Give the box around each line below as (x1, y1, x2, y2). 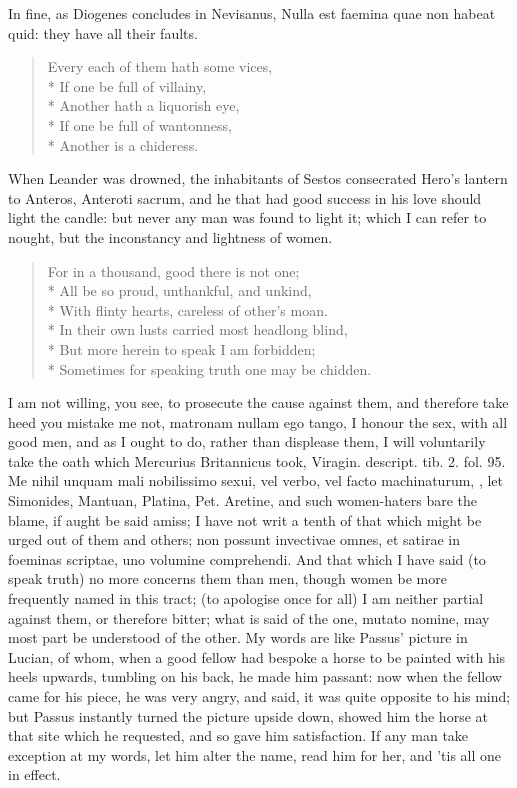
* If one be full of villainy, (47, 75, 207, 96)
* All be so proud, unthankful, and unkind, (47, 280, 312, 301)
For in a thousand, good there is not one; (47, 260, 300, 281)
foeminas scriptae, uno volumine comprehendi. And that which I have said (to (8, 548, 486, 569)
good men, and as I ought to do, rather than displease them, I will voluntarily (8, 431, 486, 452)
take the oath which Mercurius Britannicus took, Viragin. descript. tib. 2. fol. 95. (8, 450, 506, 471)
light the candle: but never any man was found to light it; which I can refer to (8, 207, 487, 228)
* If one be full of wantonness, (47, 114, 232, 135)
